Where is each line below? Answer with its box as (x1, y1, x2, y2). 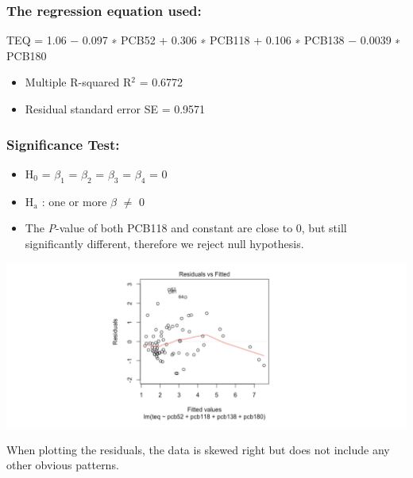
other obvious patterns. (6, 457, 119, 473)
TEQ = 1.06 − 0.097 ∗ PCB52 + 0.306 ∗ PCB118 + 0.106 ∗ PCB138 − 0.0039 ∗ (6, 32, 401, 48)
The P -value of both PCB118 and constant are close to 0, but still (25, 220, 347, 236)
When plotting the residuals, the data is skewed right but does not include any (6, 441, 390, 457)
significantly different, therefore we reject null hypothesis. (25, 235, 304, 251)
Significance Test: (6, 134, 120, 154)
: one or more (41, 193, 107, 209)
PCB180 (6, 47, 47, 63)
